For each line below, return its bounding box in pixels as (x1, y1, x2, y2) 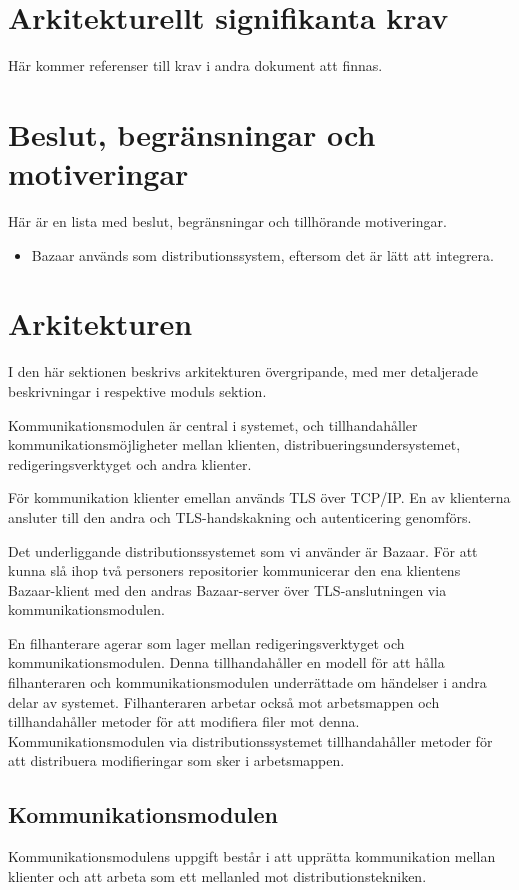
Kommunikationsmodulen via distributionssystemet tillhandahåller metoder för (8, 730, 493, 751)
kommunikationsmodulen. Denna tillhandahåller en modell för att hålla (8, 652, 445, 673)
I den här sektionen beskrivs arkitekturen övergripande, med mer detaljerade (8, 361, 478, 382)
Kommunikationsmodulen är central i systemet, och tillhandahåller (8, 414, 418, 435)
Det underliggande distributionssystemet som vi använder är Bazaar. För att (8, 540, 478, 561)
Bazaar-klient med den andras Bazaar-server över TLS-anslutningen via (8, 579, 447, 600)
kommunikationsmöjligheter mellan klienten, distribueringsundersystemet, (8, 434, 461, 455)
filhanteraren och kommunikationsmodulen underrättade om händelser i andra (8, 672, 487, 693)
